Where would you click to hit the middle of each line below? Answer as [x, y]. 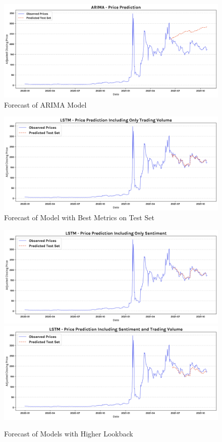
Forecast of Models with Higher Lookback [69, 434]
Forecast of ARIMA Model [45, 104]
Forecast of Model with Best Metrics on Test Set [79, 217]
